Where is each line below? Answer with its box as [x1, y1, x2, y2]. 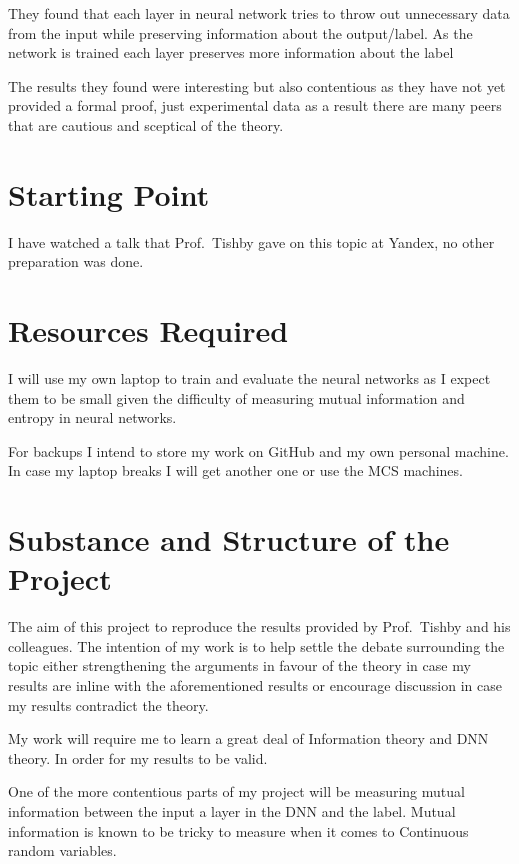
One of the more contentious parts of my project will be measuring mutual [8, 781, 465, 802]
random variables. [8, 840, 117, 861]
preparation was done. [8, 251, 144, 272]
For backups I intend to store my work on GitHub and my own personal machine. [8, 440, 509, 461]
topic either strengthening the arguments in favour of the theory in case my [8, 655, 471, 676]
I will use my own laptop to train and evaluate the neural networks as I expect [8, 368, 491, 388]
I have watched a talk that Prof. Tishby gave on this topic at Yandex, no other [8, 231, 495, 252]
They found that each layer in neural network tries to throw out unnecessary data [8, 3, 510, 23]
